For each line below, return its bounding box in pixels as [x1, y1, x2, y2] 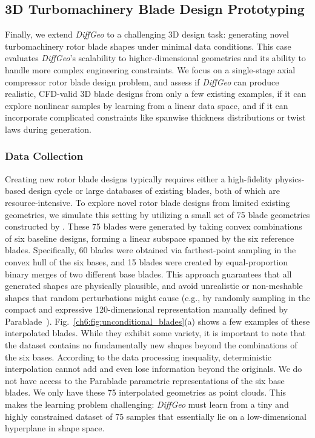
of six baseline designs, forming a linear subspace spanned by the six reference [5, 231, 294, 244]
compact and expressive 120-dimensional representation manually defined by [5, 303, 288, 316]
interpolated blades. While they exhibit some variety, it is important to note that [5, 327, 306, 339]
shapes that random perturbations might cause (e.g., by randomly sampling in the [5, 291, 310, 304]
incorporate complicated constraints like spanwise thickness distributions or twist [5, 111, 306, 124]
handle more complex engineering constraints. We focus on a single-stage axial [5, 63, 296, 76]
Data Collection [5, 148, 84, 164]
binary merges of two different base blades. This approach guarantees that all [5, 267, 292, 280]
